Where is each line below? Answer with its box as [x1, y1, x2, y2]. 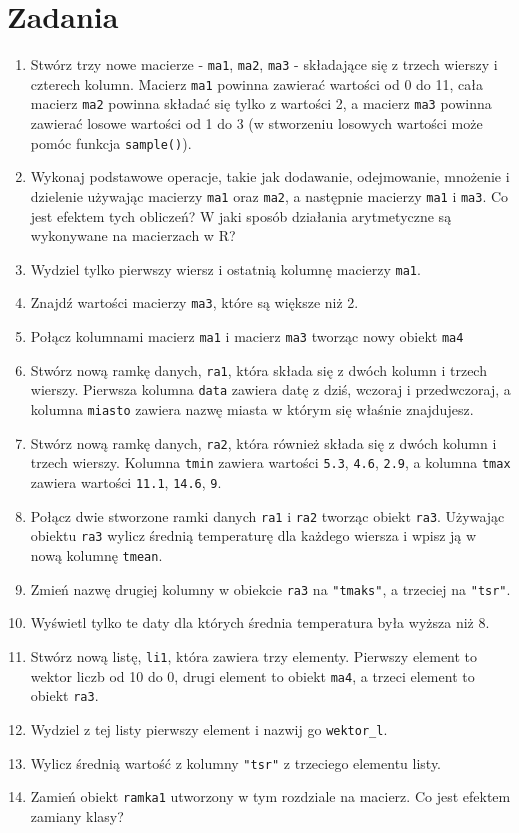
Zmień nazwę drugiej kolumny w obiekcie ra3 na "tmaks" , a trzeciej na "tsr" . [30, 578, 511, 599]
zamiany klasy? [30, 805, 124, 826]
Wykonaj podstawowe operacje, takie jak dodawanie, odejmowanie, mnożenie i [30, 166, 510, 187]
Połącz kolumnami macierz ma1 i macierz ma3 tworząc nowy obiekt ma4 [30, 326, 464, 347]
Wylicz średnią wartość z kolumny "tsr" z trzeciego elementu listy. [30, 752, 442, 773]
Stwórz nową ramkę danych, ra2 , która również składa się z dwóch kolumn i [30, 432, 497, 453]
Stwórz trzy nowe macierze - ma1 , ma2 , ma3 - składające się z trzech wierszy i [30, 54, 498, 75]
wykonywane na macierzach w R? [30, 225, 236, 246]
